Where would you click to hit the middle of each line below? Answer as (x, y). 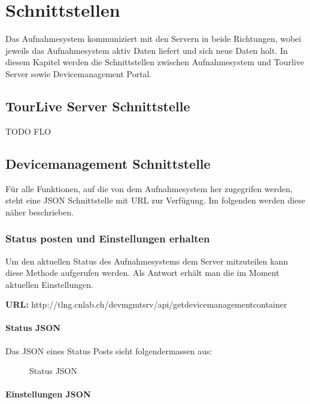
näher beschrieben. (40, 212)
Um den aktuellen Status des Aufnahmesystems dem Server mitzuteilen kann (147, 261)
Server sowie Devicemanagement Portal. (79, 73)
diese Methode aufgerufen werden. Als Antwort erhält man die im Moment (142, 273)
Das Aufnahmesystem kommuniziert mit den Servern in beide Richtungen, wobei (154, 39)
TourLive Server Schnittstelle (98, 106)
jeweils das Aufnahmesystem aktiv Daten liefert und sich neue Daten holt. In (147, 50)
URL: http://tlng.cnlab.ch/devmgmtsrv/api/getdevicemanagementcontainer (146, 304)
